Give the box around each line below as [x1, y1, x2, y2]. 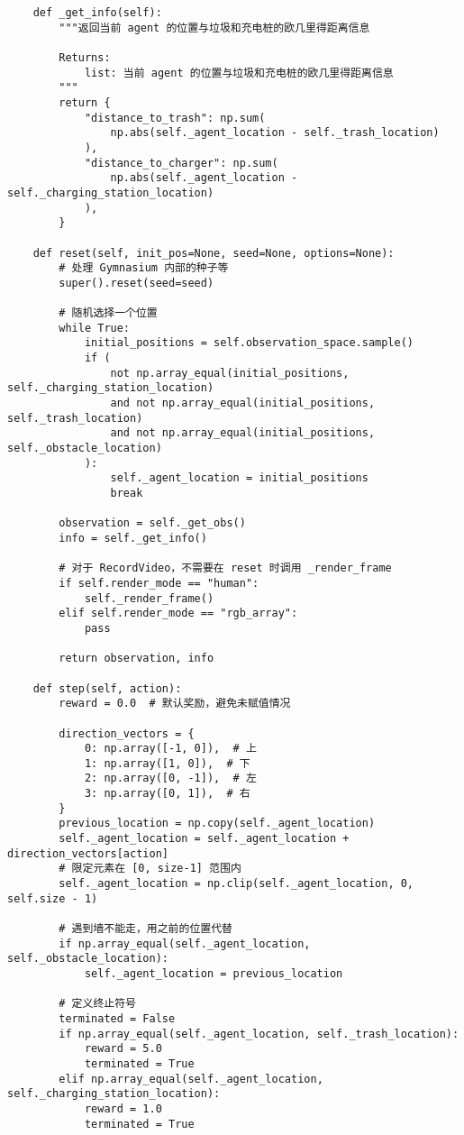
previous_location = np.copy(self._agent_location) [59, 817, 376, 830]
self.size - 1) [7, 892, 98, 905]
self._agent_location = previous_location [84, 967, 343, 980]
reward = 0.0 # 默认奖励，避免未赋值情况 [59, 697, 291, 710]
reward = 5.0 [84, 1042, 162, 1056]
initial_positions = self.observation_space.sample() [84, 336, 414, 350]
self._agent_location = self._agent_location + [59, 832, 350, 846]
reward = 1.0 [84, 1102, 162, 1115]
